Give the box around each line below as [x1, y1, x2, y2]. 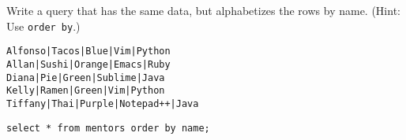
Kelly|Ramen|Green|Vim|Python [6, 85, 165, 97]
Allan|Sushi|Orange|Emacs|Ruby [6, 58, 171, 70]
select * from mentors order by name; [6, 122, 210, 134]
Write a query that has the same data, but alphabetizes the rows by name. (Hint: [6, 2, 400, 18]
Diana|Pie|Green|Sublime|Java [6, 72, 165, 83]
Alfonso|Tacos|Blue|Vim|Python [6, 46, 171, 57]
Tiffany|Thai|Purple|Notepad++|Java [6, 98, 199, 109]
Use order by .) [6, 17, 81, 34]
